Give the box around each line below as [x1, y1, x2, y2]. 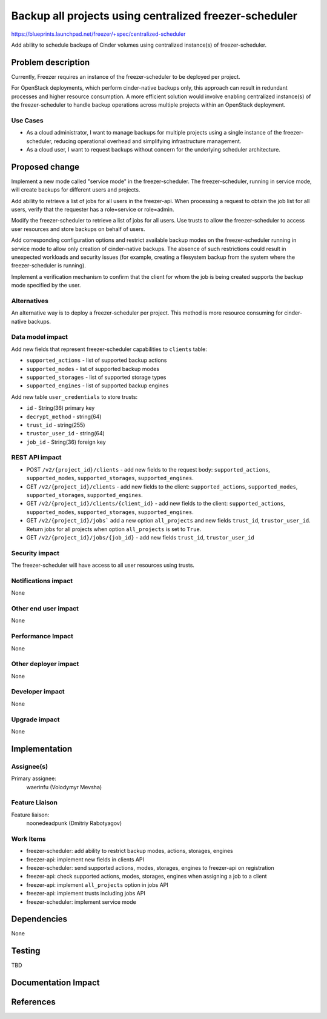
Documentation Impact [11, 978, 100, 988]
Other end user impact [11, 604, 79, 613]
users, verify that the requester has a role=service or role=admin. [11, 206, 174, 213]
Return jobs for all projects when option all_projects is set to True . [26, 525, 202, 533]
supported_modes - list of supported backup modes [26, 365, 160, 372]
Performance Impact [11, 632, 74, 641]
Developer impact [11, 687, 65, 696]
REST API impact [11, 453, 62, 462]
